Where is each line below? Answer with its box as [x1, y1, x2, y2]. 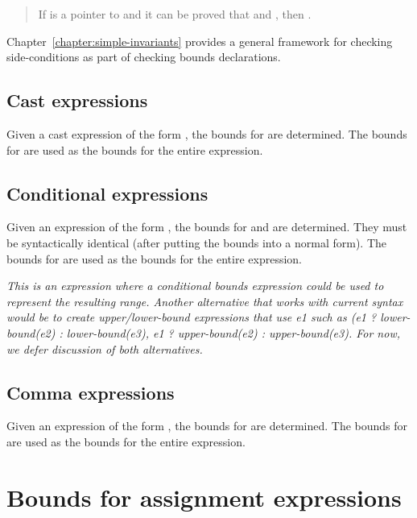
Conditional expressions [6, 180, 208, 205]
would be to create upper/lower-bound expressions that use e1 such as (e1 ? [6, 309, 377, 325]
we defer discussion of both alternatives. [6, 340, 203, 357]
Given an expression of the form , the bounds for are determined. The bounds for [6, 417, 408, 434]
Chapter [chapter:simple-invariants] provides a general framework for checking [6, 32, 393, 49]
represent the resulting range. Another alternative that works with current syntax [6, 292, 403, 309]
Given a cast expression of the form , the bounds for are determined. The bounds [6, 125, 407, 142]
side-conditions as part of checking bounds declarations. [6, 48, 281, 65]
